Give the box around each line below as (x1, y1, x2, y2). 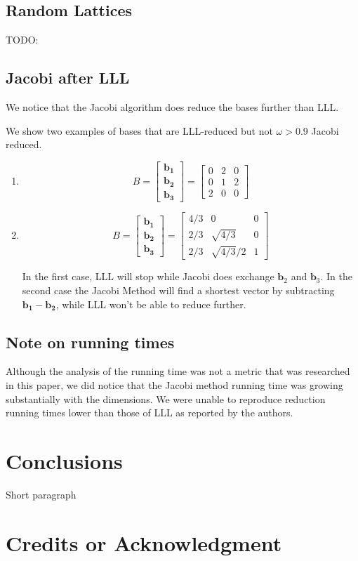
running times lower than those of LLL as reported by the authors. (6, 405, 293, 420)
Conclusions (6, 446, 123, 475)
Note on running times (6, 331, 175, 352)
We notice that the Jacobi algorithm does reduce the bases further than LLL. (6, 100, 339, 114)
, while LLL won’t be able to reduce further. (55, 296, 246, 311)
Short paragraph (6, 487, 77, 501)
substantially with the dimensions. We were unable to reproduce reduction (6, 391, 326, 406)
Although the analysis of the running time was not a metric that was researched (6, 364, 350, 378)
